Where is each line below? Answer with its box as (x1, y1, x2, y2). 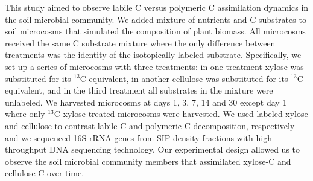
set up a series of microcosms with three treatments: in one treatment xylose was (5, 60, 304, 72)
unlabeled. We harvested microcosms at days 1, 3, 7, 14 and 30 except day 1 (5, 95, 287, 108)
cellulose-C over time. (5, 167, 84, 179)
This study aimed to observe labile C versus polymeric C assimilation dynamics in (5, 1, 309, 13)
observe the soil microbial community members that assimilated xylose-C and (5, 154, 291, 167)
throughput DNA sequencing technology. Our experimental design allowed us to (5, 143, 300, 156)
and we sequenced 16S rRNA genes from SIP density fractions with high (5, 131, 272, 144)
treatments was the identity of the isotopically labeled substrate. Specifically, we (5, 48, 302, 61)
